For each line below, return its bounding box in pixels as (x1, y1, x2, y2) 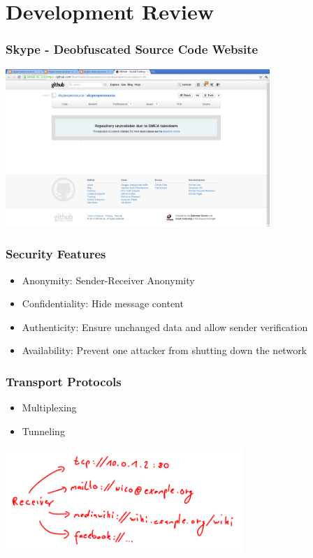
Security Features (6, 245, 106, 263)
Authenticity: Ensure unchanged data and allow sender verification (22, 319, 308, 334)
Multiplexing (22, 400, 77, 415)
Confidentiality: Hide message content (22, 296, 184, 311)
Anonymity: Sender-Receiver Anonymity (22, 272, 195, 287)
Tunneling (22, 423, 65, 438)
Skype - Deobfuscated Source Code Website (6, 41, 259, 58)
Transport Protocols (6, 372, 122, 390)
